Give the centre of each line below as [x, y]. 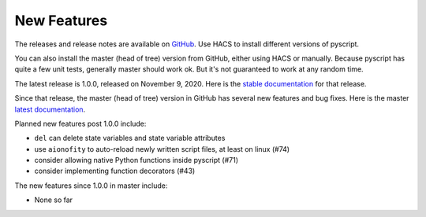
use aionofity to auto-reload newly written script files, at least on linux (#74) [162, 149]
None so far [54, 200]
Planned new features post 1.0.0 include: [80, 123]
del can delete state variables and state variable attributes [130, 138]
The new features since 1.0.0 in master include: [91, 186]
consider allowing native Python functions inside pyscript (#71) [136, 160]
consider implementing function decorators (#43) [115, 171]
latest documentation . [50, 109]
